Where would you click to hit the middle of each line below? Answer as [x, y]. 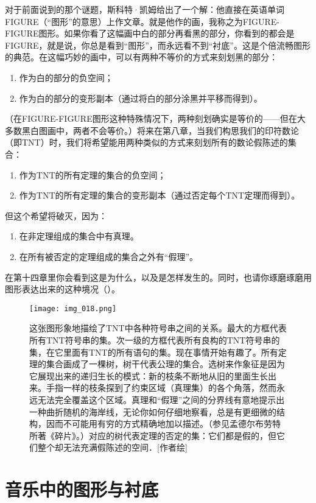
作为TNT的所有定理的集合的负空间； [93, 174]
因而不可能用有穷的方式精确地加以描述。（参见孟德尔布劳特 [163, 424]
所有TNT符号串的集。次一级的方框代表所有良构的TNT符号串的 [155, 339]
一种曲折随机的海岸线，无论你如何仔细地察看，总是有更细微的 [153, 411]
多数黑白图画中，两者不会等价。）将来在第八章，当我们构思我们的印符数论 [152, 130]
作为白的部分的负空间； [66, 77]
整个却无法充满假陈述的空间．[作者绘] [112, 447]
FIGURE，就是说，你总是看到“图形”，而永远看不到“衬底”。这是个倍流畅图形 [158, 45]
